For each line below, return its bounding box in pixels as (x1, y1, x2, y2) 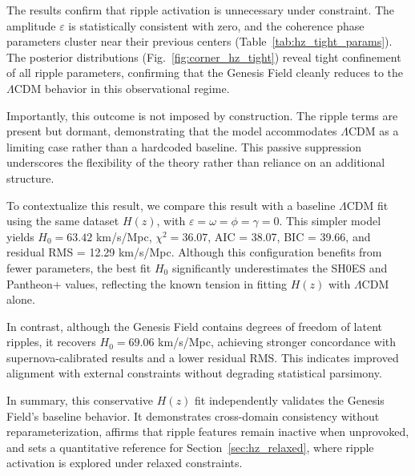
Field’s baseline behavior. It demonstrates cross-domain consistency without (6, 407, 380, 424)
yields (6, 228, 34, 244)
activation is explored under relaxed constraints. (6, 454, 243, 471)
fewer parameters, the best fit (6, 259, 151, 276)
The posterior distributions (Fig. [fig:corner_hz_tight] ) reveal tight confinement (6, 48, 401, 65)
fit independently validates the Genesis (195, 392, 385, 409)
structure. (6, 169, 54, 186)
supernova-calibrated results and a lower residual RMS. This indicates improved (6, 349, 399, 365)
